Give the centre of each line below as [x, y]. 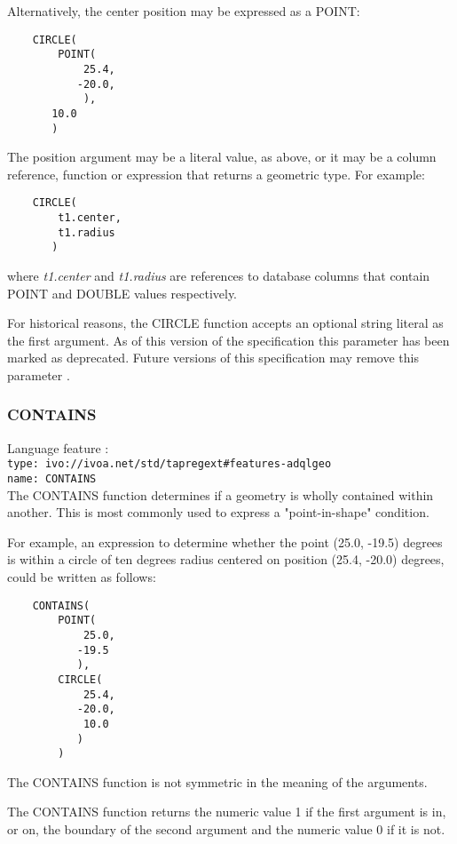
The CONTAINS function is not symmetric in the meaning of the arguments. [217, 781]
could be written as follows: [82, 577]
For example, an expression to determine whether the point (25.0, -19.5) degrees [225, 541]
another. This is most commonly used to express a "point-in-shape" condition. [218, 512]
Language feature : [58, 447]
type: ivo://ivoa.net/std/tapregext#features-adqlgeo [169, 464]
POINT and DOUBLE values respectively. [122, 293]
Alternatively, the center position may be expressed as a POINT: [184, 11]
